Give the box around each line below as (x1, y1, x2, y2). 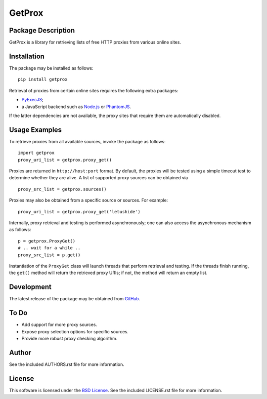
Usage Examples (9, 125, 62, 134)
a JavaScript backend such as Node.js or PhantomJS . (21, 104, 131, 110)
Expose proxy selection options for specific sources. (21, 328, 129, 334)
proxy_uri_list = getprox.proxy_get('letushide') (18, 209, 141, 214)
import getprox (18, 150, 55, 156)
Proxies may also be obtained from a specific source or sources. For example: (9, 198, 168, 203)
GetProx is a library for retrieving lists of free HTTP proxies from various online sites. (9, 40, 181, 45)
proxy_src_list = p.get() (18, 252, 81, 258)
